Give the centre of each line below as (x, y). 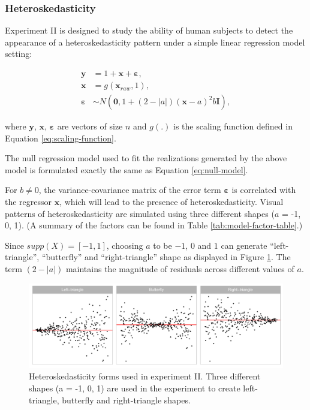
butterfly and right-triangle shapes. (126, 400)
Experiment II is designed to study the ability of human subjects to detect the (149, 30)
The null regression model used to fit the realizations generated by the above (146, 158)
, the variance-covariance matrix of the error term (130, 190)
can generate (244, 245)
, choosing (125, 245)
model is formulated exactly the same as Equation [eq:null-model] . (127, 169)
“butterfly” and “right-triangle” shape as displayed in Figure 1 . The (166, 257)
